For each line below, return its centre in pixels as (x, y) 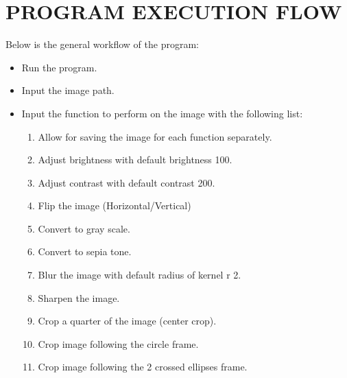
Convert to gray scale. (84, 228)
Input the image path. (68, 90)
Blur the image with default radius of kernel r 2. (140, 275)
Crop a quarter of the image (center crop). (127, 321)
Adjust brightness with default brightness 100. (135, 160)
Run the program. (59, 67)
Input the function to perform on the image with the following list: (162, 113)
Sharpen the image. (79, 297)
